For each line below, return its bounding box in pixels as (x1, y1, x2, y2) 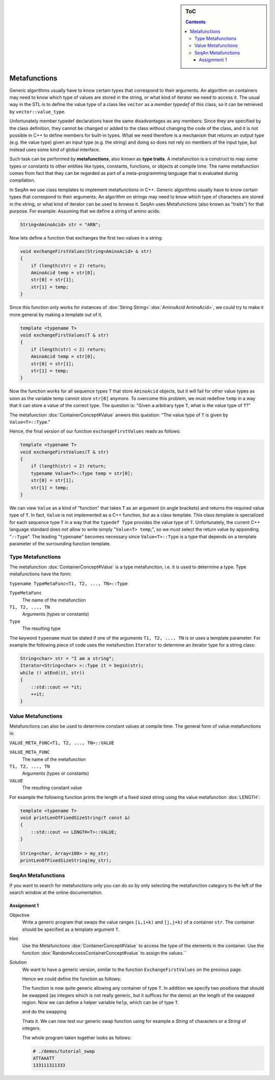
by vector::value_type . (9, 109, 66, 115)
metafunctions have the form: (9, 571, 72, 577)
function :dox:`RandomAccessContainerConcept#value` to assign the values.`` (22, 950, 187, 956)
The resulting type (22, 625, 61, 631)
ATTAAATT (33, 1056, 55, 1061)
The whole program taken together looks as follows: (22, 1035, 132, 1041)
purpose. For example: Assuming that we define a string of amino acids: (9, 208, 160, 214)
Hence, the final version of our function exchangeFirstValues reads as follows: (9, 428, 181, 434)
